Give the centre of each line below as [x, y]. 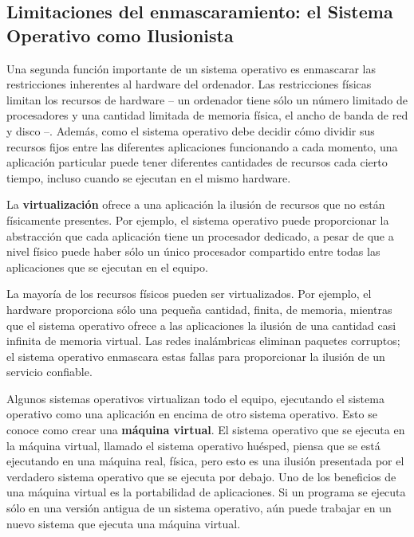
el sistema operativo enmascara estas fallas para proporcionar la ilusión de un [196, 356]
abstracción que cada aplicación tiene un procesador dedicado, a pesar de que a [200, 235]
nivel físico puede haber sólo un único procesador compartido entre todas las [193, 251]
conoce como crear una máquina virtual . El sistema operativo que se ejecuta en [206, 430]
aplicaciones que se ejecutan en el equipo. [107, 267]
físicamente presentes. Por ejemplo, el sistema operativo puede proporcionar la [198, 220]
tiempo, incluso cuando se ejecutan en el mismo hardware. [149, 177]
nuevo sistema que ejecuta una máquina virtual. [124, 523]
